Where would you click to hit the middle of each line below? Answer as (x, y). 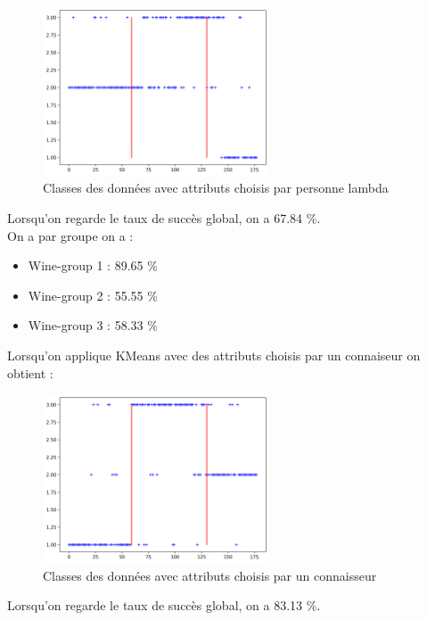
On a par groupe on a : (70, 235)
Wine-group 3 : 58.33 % (93, 325)
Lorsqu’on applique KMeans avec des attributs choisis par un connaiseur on (214, 355)
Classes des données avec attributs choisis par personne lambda (216, 188)
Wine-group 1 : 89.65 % (93, 265)
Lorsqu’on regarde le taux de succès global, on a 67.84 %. (164, 217)
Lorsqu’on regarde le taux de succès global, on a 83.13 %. (164, 605)
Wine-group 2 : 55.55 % (93, 295)
